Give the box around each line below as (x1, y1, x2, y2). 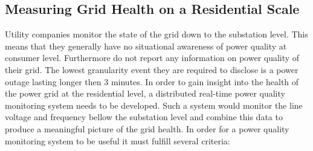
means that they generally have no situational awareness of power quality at (5, 39, 287, 52)
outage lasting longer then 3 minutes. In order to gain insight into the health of (5, 75, 299, 88)
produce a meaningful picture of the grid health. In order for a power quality (5, 122, 289, 135)
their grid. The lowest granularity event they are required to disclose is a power (5, 63, 298, 75)
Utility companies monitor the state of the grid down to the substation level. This (5, 28, 308, 40)
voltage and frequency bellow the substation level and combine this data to (5, 111, 283, 123)
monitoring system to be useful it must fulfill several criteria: (5, 134, 230, 147)
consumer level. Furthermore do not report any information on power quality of (5, 51, 300, 64)
